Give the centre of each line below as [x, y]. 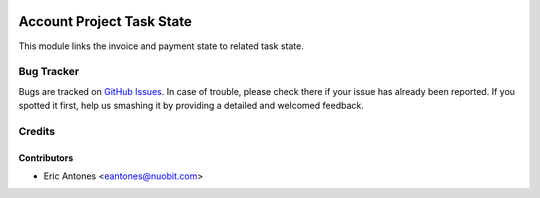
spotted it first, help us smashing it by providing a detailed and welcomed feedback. [191, 106]
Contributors [46, 157]
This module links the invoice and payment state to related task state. [161, 46]
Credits [36, 131]
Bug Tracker [49, 72]
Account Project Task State [105, 21]
